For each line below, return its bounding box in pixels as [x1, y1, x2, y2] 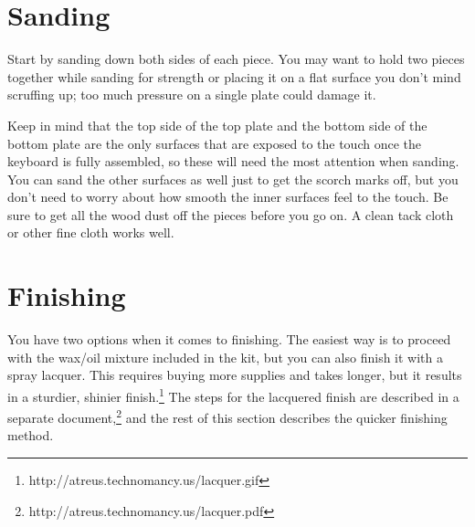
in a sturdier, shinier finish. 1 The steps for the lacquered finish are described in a [7, 384, 459, 406]
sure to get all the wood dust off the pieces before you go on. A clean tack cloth [7, 205, 454, 224]
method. [7, 426, 54, 445]
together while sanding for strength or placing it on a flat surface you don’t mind [7, 67, 461, 86]
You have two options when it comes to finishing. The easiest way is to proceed [7, 330, 451, 349]
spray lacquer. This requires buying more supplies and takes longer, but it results [7, 365, 462, 385]
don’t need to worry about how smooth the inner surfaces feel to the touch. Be [7, 187, 449, 206]
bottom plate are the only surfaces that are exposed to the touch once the [7, 133, 421, 153]
